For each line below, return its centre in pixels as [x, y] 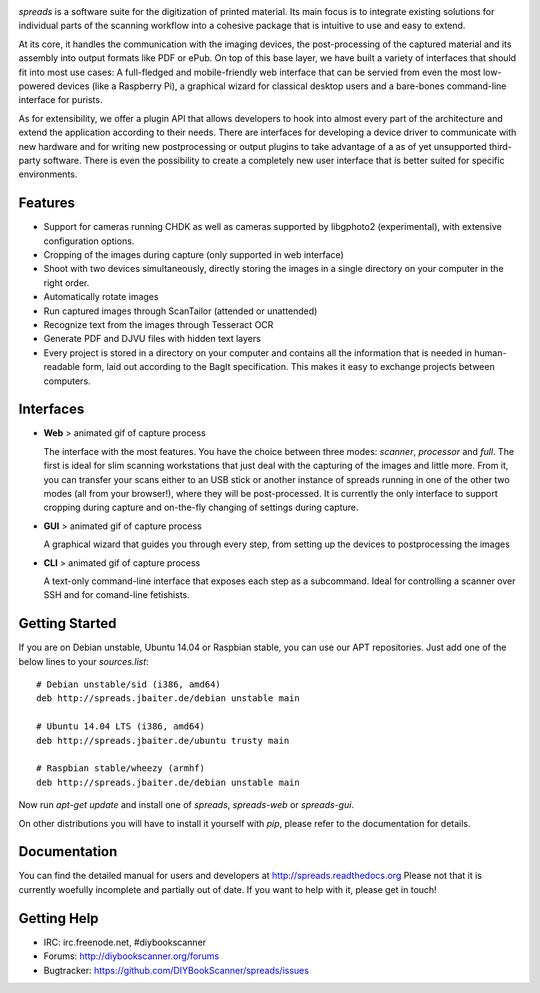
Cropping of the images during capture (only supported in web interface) [193, 254]
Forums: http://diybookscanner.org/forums [131, 956]
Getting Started [67, 623]
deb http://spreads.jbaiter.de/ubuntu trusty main [163, 740]
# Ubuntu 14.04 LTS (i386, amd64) [120, 726]
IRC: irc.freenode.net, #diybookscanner [125, 942]
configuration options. [89, 241]
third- [500, 146]
